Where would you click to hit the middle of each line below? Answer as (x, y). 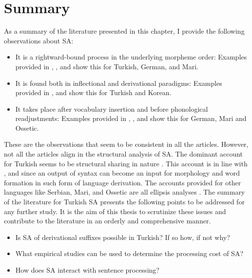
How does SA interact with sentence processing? (87, 270)
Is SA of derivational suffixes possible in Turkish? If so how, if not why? (123, 237)
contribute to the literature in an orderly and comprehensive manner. (107, 221)
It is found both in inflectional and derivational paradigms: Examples (119, 83)
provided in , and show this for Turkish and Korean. (93, 92)
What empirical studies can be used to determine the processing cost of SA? (129, 253)
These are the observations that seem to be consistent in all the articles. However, (126, 144)
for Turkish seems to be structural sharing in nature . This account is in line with (126, 163)
